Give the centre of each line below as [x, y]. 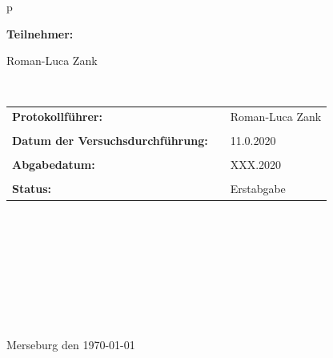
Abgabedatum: [54, 165]
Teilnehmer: [40, 33]
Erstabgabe [258, 189]
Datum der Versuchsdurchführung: [110, 141]
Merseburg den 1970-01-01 [71, 345]
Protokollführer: [57, 117]
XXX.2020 [256, 165]
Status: [32, 189]
